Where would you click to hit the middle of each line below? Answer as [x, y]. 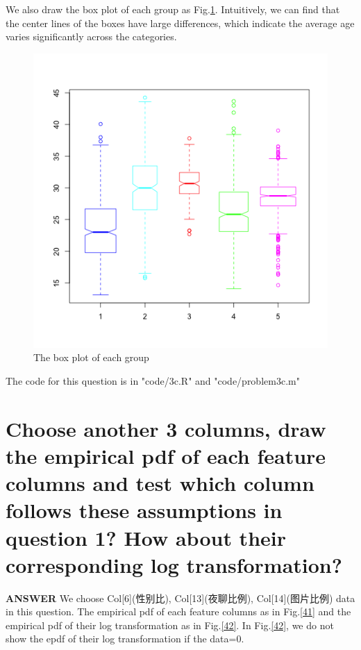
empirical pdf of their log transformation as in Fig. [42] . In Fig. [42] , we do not [170, 625]
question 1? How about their [146, 537]
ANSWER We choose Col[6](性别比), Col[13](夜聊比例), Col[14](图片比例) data [180, 598]
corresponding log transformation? [174, 564]
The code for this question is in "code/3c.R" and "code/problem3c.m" [153, 380]
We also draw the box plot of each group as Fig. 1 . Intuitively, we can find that [173, 9]
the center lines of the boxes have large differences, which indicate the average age [180, 23]
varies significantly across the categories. [91, 36]
